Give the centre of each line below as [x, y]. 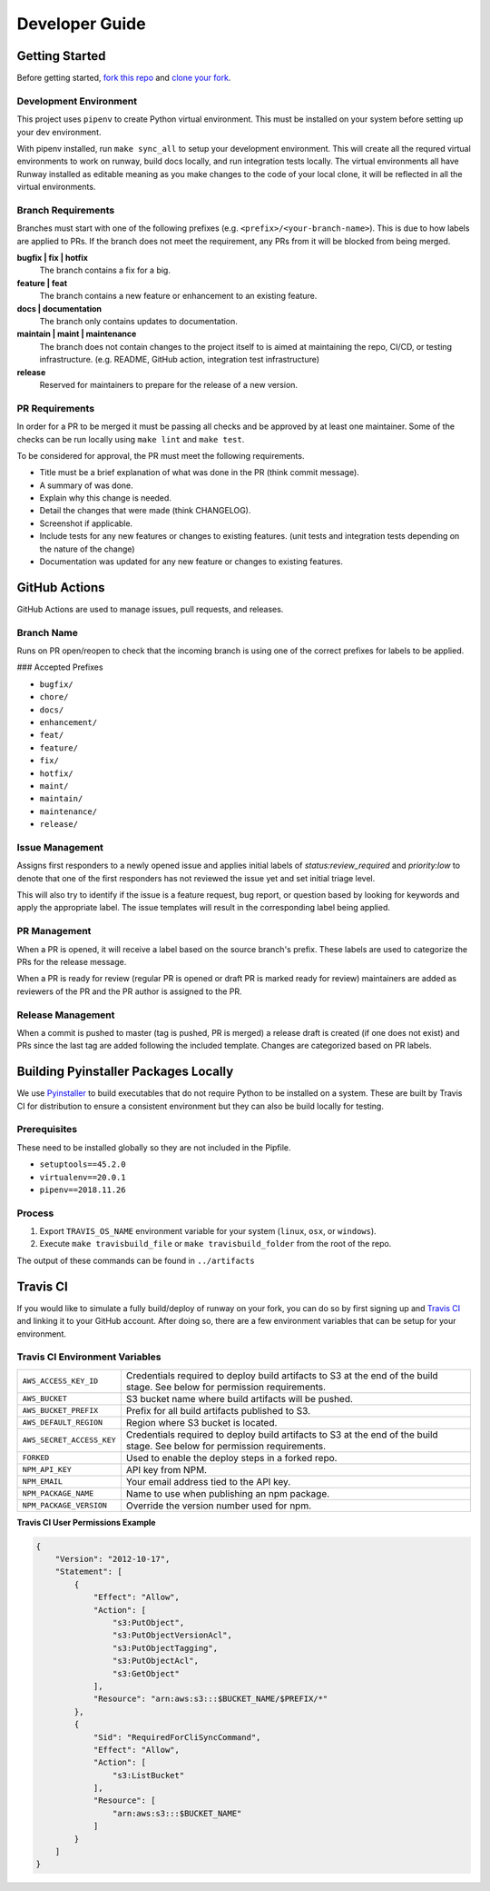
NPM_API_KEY [47, 1470]
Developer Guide [81, 24]
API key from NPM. [167, 1469]
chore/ [54, 697]
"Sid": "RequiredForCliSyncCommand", [177, 1737]
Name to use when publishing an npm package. [228, 1493]
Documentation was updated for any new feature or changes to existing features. [191, 562]
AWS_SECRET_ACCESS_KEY [69, 1440]
